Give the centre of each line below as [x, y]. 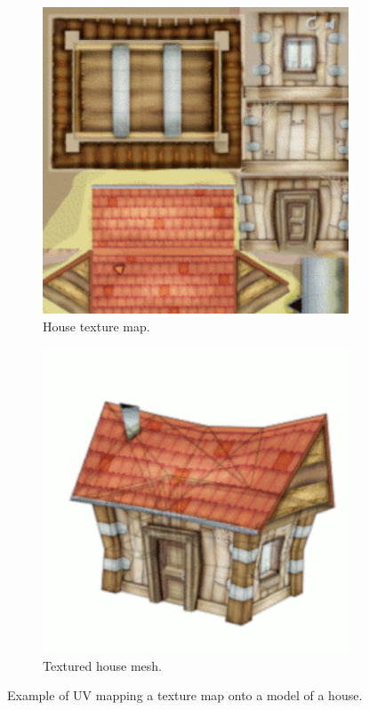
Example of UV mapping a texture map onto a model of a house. [185, 695]
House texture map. [96, 326]
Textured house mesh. [102, 665]
